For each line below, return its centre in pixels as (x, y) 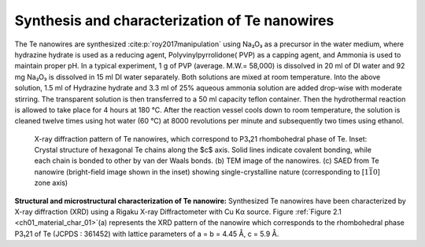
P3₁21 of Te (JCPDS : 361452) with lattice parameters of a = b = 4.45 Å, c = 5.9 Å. (147, 234)
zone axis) (51, 183)
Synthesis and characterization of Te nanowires (174, 20)
